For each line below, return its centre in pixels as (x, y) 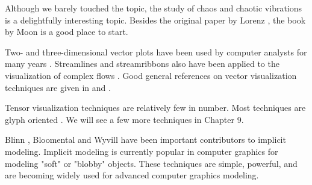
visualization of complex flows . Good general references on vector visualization (151, 75)
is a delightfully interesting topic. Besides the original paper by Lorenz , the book (155, 20)
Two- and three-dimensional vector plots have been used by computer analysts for (156, 52)
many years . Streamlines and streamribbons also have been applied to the (142, 64)
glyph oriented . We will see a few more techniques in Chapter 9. (124, 119)
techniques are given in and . (58, 87)
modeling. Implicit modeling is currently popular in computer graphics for (142, 151)
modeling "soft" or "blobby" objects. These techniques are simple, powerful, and (151, 163)
